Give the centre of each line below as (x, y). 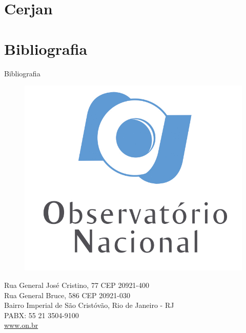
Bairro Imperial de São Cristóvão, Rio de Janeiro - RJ (89, 305)
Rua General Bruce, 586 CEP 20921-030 (67, 295)
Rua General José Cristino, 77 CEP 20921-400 (77, 285)
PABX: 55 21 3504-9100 (42, 315)
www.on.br (21, 325)
